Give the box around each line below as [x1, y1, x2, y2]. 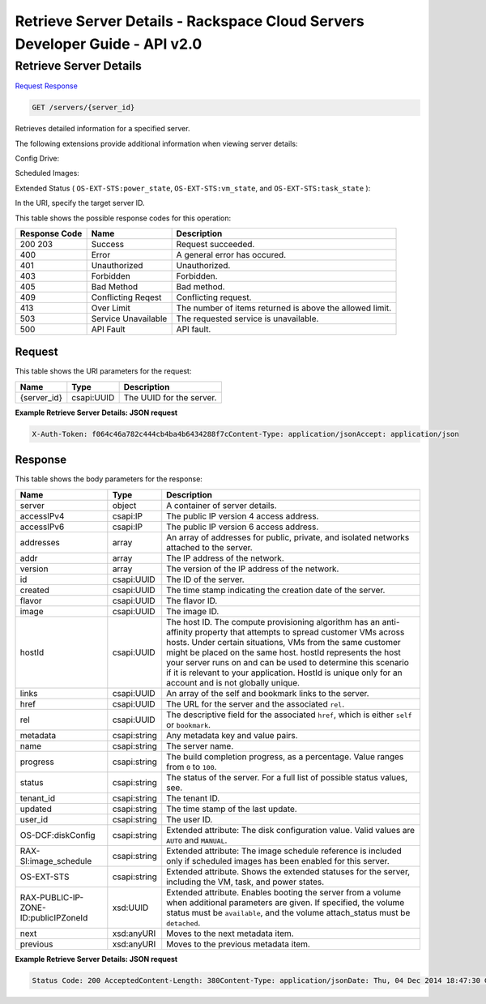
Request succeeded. [176, 238, 255, 250]
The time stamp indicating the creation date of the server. [166, 584, 386, 596]
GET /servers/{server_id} [32, 103, 135, 113]
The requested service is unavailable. [176, 313, 319, 324]
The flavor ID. [166, 595, 218, 606]
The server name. [166, 740, 234, 751]
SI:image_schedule [19, 855, 92, 866]
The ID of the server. [166, 574, 245, 585]
